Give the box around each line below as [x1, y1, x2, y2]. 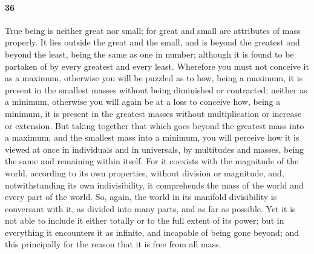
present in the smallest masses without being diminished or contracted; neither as [5, 83, 307, 96]
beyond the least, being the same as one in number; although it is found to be [5, 47, 294, 60]
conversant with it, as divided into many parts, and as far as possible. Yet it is [5, 202, 296, 215]
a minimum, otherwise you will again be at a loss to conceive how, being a [5, 95, 281, 108]
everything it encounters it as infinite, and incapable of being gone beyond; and [5, 226, 299, 238]
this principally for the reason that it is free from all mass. [5, 238, 221, 250]
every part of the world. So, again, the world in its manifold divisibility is [5, 190, 277, 203]
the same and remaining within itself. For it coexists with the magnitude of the [5, 155, 299, 167]
